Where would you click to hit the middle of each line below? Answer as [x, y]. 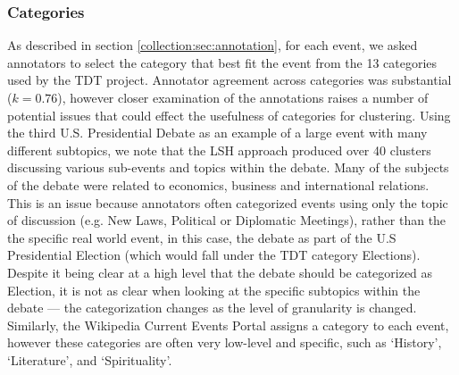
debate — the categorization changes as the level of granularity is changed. [212, 308]
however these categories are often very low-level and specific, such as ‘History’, [225, 342]
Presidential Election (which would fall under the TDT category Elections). [214, 255]
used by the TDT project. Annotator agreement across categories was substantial [229, 80]
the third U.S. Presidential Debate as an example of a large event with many [217, 133]
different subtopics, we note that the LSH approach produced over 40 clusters [219, 150]
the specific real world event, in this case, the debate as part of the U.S [202, 237]
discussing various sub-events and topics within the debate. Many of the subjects [228, 167]
